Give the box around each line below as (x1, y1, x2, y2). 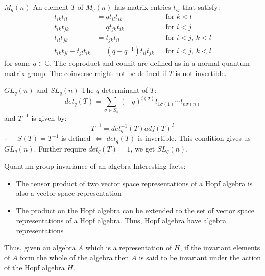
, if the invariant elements (180, 242, 260, 253)
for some (4, 57, 31, 68)
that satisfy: (182, 2, 220, 12)
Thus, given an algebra (4, 242, 76, 253)
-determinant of (99, 85, 148, 95)
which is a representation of (85, 242, 172, 253)
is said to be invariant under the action (139, 252, 261, 263)
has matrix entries (114, 2, 171, 12)
